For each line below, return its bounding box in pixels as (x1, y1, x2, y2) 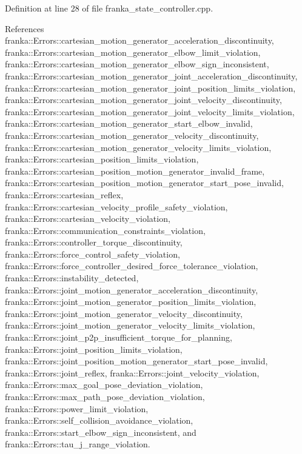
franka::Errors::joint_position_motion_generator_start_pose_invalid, (5, 355, 268, 367)
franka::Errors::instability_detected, (5, 272, 139, 284)
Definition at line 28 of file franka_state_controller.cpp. (5, 2, 213, 14)
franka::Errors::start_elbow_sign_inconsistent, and (5, 426, 196, 438)
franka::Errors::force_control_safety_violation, (5, 247, 180, 260)
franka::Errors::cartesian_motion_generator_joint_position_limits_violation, (5, 81, 296, 94)
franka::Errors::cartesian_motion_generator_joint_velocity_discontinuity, (5, 93, 282, 106)
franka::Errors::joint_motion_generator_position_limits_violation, (5, 295, 257, 308)
